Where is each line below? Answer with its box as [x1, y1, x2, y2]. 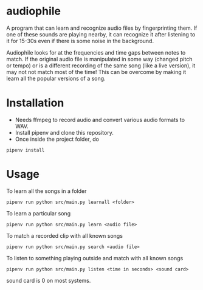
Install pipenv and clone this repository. [15, 129, 114, 136]
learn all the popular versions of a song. [6, 75, 106, 82]
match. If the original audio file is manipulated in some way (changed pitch [6, 55, 193, 62]
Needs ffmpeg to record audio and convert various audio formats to [15, 116, 185, 123]
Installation [6, 96, 64, 110]
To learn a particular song [6, 209, 71, 217]
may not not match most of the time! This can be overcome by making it [6, 68, 187, 75]
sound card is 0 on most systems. [6, 277, 91, 284]
